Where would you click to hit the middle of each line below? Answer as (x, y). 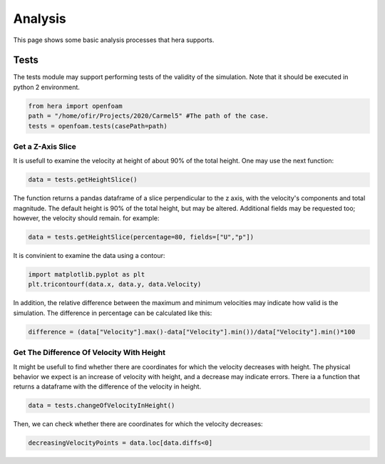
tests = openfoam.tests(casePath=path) (98, 126)
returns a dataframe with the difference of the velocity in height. (107, 387)
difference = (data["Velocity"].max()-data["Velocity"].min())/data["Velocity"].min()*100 (192, 332)
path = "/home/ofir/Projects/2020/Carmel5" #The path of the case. (149, 116)
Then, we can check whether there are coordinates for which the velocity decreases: (138, 424)
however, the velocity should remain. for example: (86, 218)
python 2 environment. (46, 87)
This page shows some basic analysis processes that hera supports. (114, 40)
